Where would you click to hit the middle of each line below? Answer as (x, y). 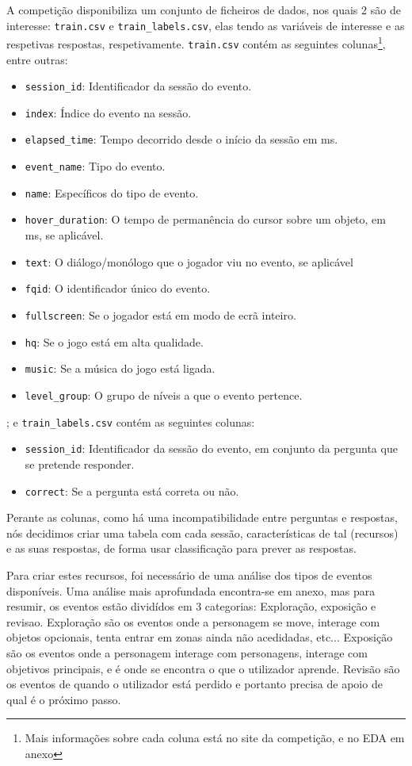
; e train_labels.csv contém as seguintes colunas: (131, 421)
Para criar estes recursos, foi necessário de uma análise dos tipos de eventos (189, 574)
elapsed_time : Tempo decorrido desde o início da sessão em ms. (181, 139)
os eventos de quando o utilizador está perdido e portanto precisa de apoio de (195, 684)
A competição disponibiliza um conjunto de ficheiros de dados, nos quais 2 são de (204, 10)
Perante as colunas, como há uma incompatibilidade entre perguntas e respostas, (202, 517)
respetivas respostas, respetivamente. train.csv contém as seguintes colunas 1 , (196, 42)
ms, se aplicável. (64, 235)
